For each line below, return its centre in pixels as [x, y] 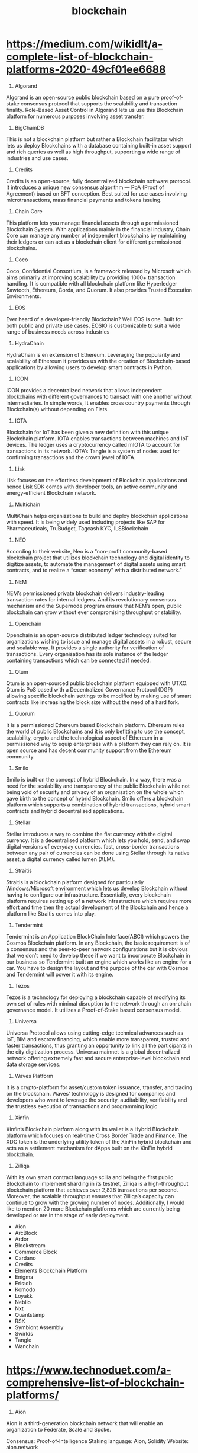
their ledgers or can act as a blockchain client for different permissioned [94, 242]
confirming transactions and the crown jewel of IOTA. [71, 457]
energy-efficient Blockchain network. [51, 492]
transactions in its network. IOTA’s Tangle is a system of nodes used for [93, 451]
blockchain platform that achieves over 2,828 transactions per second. [92, 1190]
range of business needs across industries [58, 332]
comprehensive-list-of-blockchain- [95, 1383]
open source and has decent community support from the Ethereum [89, 750]
